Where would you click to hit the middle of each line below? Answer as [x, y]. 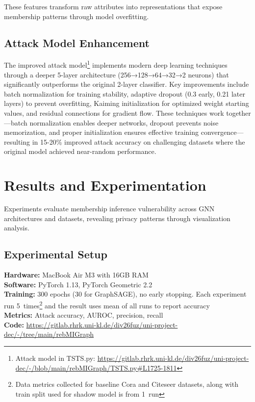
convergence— [222, 132]
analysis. [17, 228]
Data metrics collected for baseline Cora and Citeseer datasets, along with [127, 384]
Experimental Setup [56, 254]
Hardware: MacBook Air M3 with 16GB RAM [76, 275]
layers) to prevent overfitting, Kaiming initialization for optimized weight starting [127, 103]
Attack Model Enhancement [77, 42]
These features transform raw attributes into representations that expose [113, 6]
